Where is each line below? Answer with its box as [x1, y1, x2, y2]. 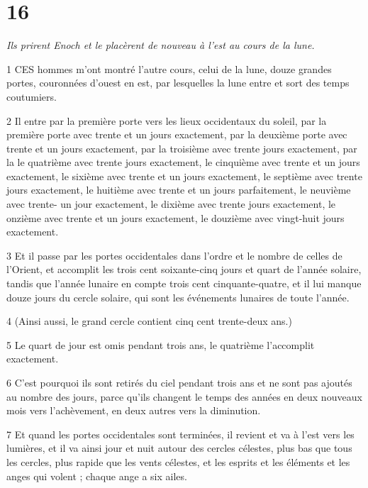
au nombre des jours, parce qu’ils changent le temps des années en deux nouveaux [6, 389, 362, 404]
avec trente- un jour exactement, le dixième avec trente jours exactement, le [6, 196, 336, 211]
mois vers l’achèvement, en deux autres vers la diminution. [6, 403, 261, 418]
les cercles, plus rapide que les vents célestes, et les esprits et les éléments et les [6, 454, 350, 469]
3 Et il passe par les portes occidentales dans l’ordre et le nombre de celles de [6, 248, 342, 262]
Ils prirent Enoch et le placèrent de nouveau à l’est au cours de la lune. [6, 38, 315, 52]
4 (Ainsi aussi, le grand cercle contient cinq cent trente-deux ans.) [6, 314, 292, 328]
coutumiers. [6, 89, 57, 104]
